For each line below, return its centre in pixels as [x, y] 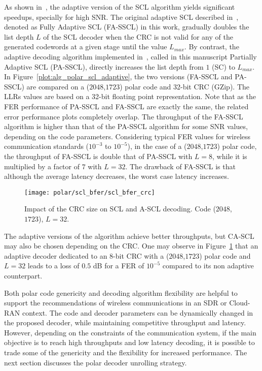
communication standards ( [47, 146]
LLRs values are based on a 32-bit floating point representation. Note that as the [130, 96]
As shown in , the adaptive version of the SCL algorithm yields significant [120, 7]
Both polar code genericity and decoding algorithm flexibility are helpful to [121, 292]
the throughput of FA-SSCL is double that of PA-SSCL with [98, 156]
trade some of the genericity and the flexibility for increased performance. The [126, 352]
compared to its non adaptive [208, 266]
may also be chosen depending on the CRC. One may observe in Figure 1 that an [131, 246]
